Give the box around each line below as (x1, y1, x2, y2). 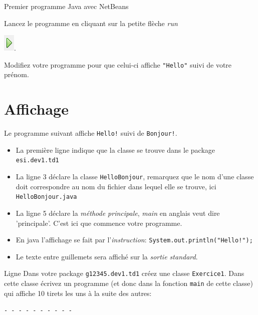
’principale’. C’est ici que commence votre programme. (16, 217, 182, 228)
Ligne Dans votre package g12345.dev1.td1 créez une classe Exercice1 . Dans (4, 268, 244, 278)
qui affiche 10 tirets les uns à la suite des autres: (4, 287, 152, 298)
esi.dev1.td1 (16, 157, 59, 164)
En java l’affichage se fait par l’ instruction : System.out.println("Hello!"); (16, 234, 253, 245)
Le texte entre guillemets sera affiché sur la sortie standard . (16, 251, 198, 261)
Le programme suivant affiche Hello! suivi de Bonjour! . (4, 128, 177, 138)
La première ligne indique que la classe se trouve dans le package (16, 144, 215, 155)
